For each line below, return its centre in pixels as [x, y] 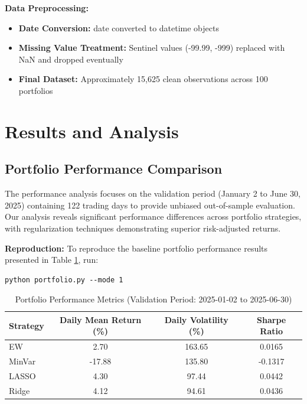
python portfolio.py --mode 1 [64, 280]
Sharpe [272, 319]
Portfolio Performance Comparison [114, 169]
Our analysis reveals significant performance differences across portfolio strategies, [153, 216]
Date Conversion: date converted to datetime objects [119, 27]
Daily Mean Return [101, 319]
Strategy [27, 325]
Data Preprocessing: [47, 8]
